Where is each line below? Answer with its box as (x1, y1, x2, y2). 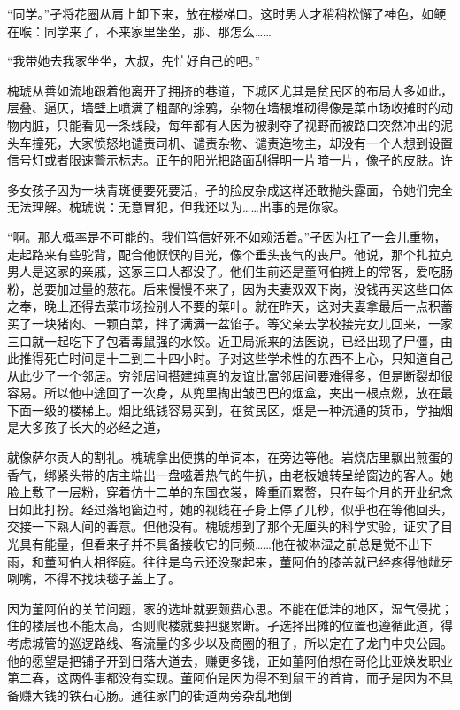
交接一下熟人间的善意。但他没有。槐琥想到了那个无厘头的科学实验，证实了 (7, 517, 441, 536)
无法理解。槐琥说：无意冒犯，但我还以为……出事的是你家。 (7, 197, 346, 216)
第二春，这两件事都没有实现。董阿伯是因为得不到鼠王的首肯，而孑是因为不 (7, 668, 441, 687)
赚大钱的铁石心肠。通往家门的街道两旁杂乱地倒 (19, 685, 292, 704)
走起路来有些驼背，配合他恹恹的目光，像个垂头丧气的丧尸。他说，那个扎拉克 (7, 244, 453, 263)
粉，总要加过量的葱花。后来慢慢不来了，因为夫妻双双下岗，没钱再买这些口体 (7, 279, 453, 297)
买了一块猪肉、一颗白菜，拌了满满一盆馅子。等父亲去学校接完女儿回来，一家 (7, 313, 453, 332)
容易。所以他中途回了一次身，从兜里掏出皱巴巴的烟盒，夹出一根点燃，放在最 (7, 383, 453, 402)
